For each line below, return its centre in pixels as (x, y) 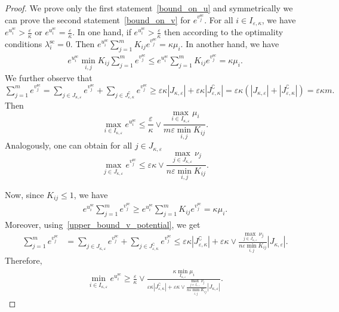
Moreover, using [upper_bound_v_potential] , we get (103, 225)
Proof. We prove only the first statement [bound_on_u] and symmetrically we (149, 8)
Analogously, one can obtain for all (69, 145)
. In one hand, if (102, 32)
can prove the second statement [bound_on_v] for (98, 19)
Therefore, (24, 260)
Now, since (24, 194)
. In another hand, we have (230, 44)
